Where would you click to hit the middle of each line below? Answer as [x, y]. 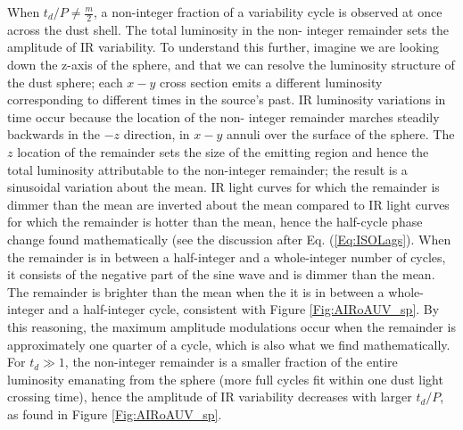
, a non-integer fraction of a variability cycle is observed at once [268, 12]
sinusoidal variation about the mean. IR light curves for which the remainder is [223, 187]
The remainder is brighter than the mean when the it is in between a [196, 291]
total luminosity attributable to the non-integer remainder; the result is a [207, 169]
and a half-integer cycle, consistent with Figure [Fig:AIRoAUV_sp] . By [244, 309]
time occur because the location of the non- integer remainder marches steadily [223, 116]
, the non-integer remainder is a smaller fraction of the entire [231, 362]
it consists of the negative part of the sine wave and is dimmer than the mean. [221, 274]
